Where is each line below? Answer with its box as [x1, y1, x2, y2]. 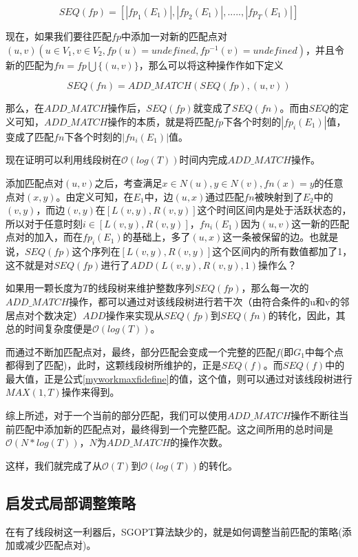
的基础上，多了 [123, 230, 191, 244]
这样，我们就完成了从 [6, 458, 102, 472]
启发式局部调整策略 [6, 492, 136, 513]
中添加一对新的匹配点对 [120, 29, 227, 43]
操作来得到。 [61, 385, 120, 399]
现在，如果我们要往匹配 [6, 29, 112, 43]
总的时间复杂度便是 [6, 321, 92, 336]
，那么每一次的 [241, 281, 309, 295]
